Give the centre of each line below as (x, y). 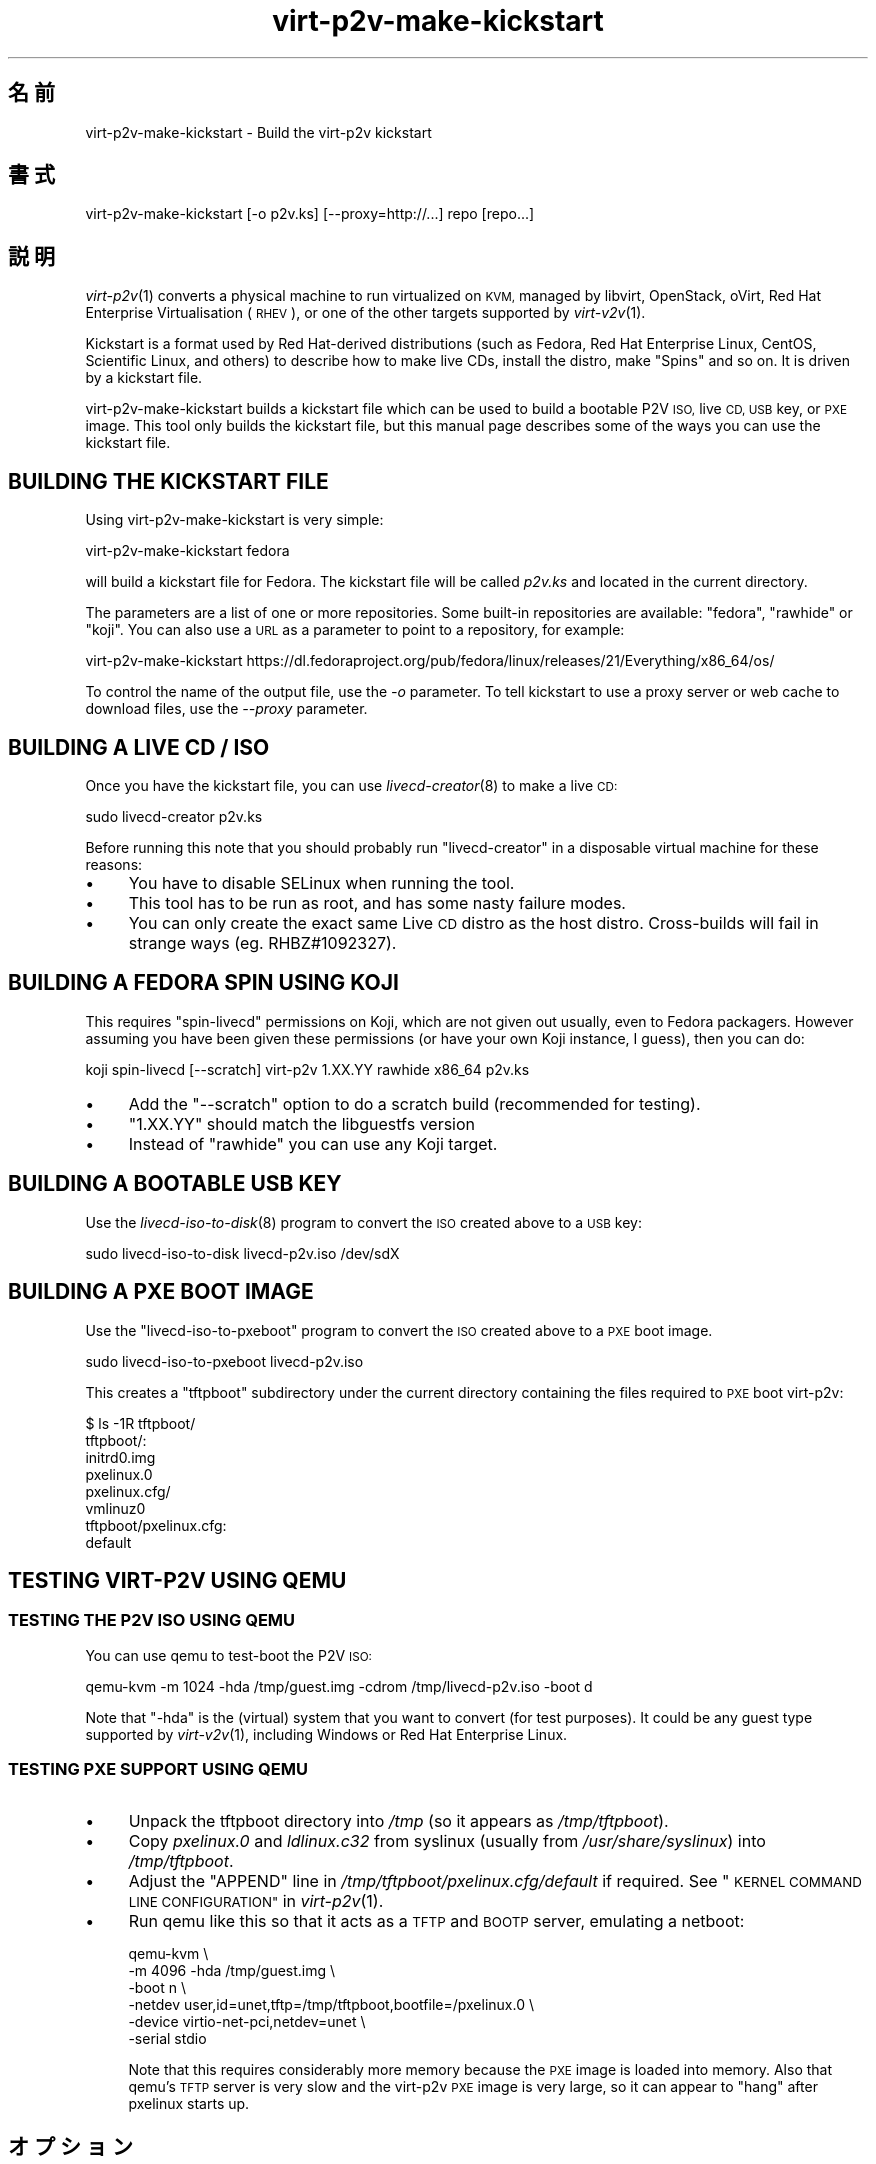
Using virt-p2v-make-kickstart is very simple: (234, 520)
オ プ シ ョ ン (70, 2146)
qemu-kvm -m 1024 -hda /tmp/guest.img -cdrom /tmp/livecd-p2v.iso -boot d (339, 1686)
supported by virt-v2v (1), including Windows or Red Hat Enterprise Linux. (326, 1734)
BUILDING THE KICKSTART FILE (168, 481)
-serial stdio (167, 2039)
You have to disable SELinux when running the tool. (321, 882)
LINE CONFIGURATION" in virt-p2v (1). (256, 1901)
